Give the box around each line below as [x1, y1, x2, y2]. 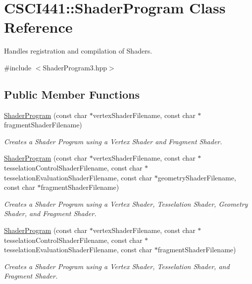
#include [4, 62, 32, 72]
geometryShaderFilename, [157, 172, 236, 182]
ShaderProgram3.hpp [43, 62, 107, 72]
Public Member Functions [4, 86, 140, 102]
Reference [4, 17, 73, 37]
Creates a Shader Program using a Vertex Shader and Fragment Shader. [4, 136, 222, 146]
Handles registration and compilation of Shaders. [4, 46, 152, 56]
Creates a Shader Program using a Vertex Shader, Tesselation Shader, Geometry [4, 198, 248, 209]
